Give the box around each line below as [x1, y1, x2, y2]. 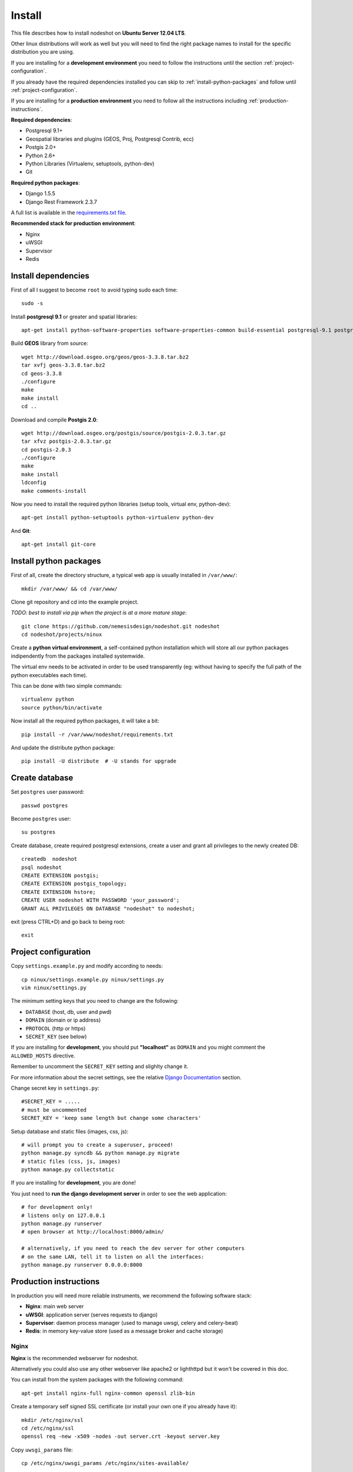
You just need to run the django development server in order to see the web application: [11, 1190, 227, 1197]
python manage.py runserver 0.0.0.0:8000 [21, 1261, 142, 1268]
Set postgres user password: [11, 788, 85, 795]
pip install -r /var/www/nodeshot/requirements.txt [21, 731, 174, 738]
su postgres [21, 829, 56, 836]
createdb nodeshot [21, 856, 78, 863]
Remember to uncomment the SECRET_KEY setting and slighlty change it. [11, 1063, 188, 1070]
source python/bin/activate [21, 704, 102, 711]
